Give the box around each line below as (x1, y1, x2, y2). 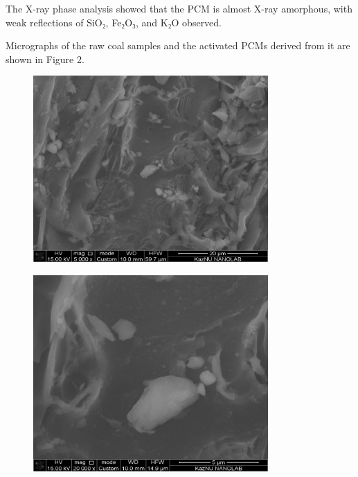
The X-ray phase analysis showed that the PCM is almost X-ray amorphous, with (6, 1, 352, 15)
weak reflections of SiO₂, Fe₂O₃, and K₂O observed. (6, 15, 222, 29)
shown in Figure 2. (6, 51, 84, 66)
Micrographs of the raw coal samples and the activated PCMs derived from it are (6, 38, 350, 53)
